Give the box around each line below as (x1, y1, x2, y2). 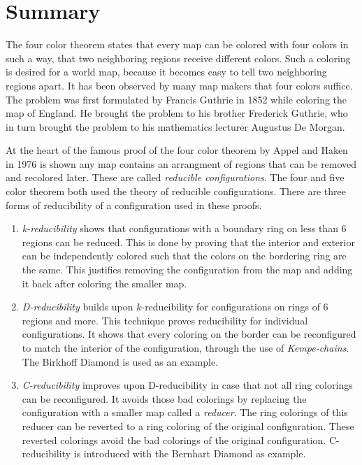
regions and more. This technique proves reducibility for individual (22, 313, 308, 327)
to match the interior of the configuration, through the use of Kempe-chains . (22, 341, 349, 355)
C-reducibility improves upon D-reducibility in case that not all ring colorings (22, 378, 353, 392)
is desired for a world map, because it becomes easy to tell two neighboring (6, 64, 327, 79)
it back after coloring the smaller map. (22, 276, 187, 290)
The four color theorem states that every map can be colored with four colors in (6, 37, 349, 52)
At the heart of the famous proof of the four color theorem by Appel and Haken (6, 143, 348, 157)
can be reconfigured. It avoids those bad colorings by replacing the (22, 391, 307, 406)
